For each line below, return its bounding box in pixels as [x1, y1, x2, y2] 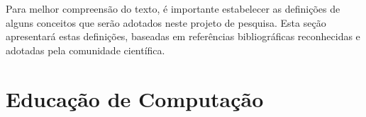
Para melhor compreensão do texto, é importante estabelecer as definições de [6, 1, 340, 16]
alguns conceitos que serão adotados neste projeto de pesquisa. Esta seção [6, 15, 326, 30]
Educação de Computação [6, 84, 264, 113]
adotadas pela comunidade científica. [6, 42, 165, 57]
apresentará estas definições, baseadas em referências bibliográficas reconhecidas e [6, 29, 360, 44]
